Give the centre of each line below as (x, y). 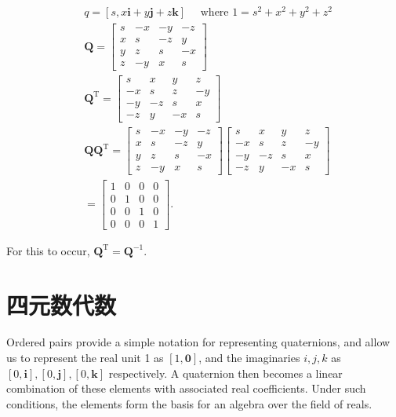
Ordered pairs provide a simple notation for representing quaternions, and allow (198, 342)
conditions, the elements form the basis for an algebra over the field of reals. (189, 403)
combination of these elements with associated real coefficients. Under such (186, 388)
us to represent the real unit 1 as (85, 358)
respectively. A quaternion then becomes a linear (225, 373)
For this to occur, (48, 250)
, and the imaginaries (249, 358)
